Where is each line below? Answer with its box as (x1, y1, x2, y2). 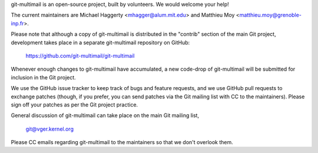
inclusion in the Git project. (11, 74, 76, 81)
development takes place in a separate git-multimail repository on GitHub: (11, 39, 190, 46)
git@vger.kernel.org (25, 125, 74, 132)
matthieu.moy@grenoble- (239, 12, 302, 19)
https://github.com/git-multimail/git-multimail (25, 52, 135, 59)
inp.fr (11, 19, 24, 26)
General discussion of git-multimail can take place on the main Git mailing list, (11, 112, 200, 119)
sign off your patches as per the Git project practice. (11, 101, 138, 108)
